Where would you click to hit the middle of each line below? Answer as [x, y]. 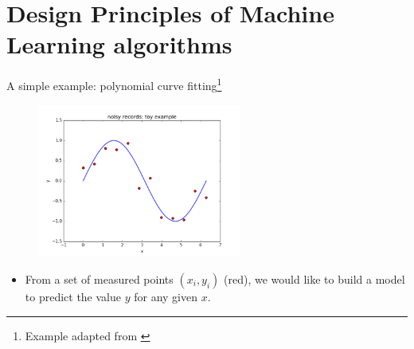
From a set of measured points [99, 278]
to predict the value [73, 296]
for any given [166, 296]
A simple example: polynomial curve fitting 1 [114, 84]
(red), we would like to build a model [314, 278]
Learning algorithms [119, 44]
